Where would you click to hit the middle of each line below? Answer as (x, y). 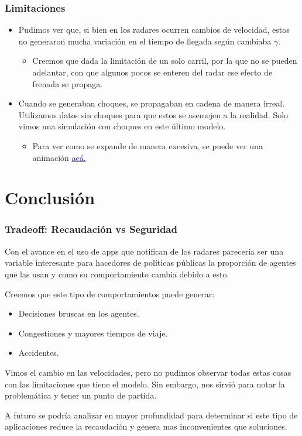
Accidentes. (39, 353)
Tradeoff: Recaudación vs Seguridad (91, 229)
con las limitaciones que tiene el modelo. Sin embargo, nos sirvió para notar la (145, 384)
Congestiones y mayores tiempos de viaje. (93, 333)
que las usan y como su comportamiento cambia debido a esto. (117, 274)
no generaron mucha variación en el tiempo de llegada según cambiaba (145, 41)
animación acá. (59, 157)
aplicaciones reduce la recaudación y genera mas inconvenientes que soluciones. (146, 426)
